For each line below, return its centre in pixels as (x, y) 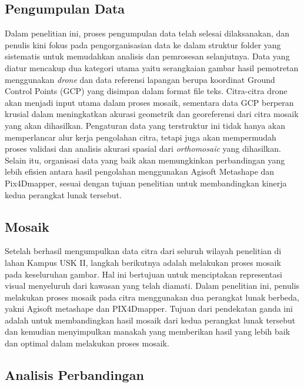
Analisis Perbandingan (74, 375)
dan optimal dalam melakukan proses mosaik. (87, 343)
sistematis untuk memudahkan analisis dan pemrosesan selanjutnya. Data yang (147, 56)
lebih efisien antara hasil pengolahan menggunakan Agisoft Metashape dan (140, 171)
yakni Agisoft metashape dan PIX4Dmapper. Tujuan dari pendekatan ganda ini (149, 308)
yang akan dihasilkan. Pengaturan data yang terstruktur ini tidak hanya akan (145, 125)
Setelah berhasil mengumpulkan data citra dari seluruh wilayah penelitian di (143, 251)
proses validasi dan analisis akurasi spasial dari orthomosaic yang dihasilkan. (143, 149)
